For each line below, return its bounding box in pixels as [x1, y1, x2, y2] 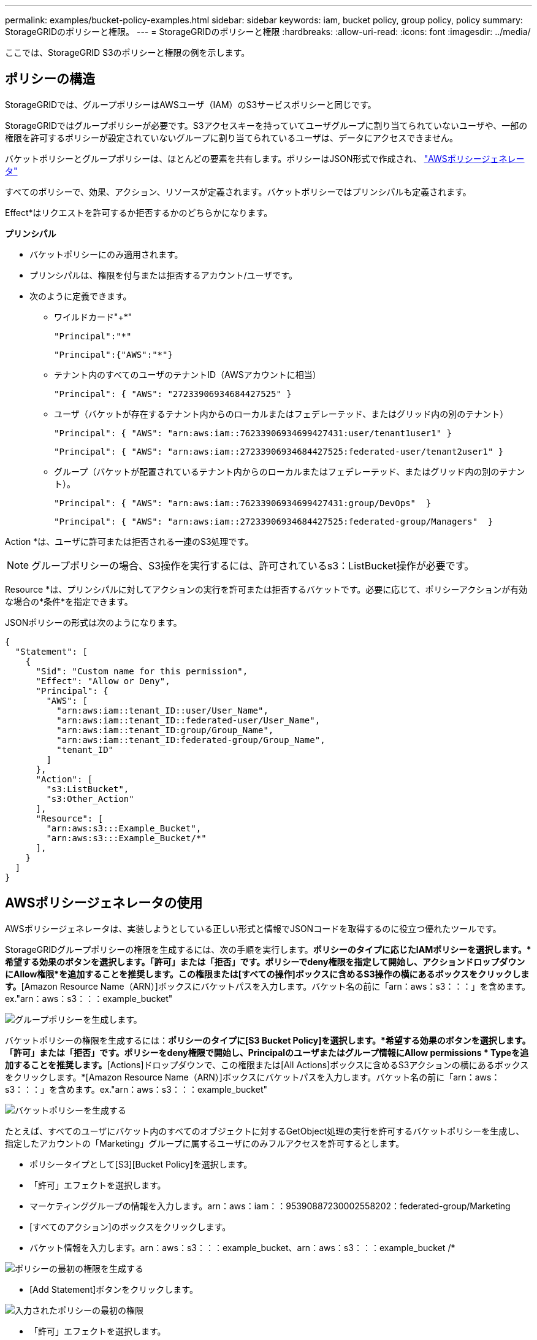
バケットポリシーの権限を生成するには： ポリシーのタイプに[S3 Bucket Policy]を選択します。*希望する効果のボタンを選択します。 [5, 1034, 531, 1045]
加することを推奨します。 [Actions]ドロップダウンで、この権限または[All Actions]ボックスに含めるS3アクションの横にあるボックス [5, 1059, 529, 1070]
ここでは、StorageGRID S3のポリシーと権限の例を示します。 [5, 47, 250, 58]
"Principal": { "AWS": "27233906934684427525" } [54, 388, 292, 399]
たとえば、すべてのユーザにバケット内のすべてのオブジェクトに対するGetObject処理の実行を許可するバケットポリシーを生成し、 [5, 1125, 525, 1136]
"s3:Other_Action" [46, 793, 134, 804]
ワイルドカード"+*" [54, 311, 132, 322]
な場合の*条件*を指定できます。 [5, 596, 133, 607]
